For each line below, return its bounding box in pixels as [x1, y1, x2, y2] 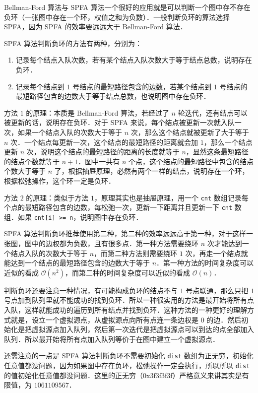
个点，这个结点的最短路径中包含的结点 [128, 156, 254, 166]
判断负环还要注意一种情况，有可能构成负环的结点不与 [4, 285, 178, 295]
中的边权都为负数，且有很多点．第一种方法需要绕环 [31, 238, 198, 249]
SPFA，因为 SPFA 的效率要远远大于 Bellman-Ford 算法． [4, 21, 187, 32]
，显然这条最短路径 [186, 146, 249, 157]
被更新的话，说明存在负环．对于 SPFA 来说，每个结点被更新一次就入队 [4, 117, 235, 128]
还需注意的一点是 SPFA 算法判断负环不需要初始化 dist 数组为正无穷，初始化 [4, 350, 254, 361]
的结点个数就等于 [4, 156, 60, 166]
